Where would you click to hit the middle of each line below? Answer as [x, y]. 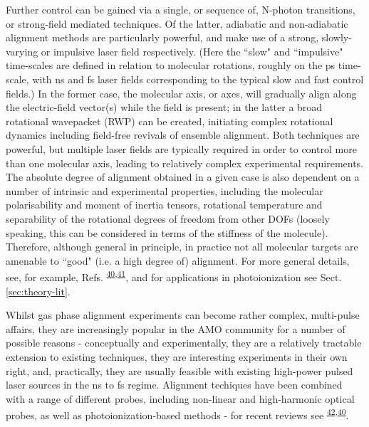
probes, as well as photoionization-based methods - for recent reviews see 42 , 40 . [177, 414]
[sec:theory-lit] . [38, 291]
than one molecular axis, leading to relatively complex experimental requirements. [185, 163]
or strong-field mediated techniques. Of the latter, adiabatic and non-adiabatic [177, 23]
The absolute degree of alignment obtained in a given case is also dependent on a [183, 177]
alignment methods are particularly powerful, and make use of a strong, [162, 37]
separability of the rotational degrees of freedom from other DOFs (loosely [168, 218]
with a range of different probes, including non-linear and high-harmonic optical [180, 398]
